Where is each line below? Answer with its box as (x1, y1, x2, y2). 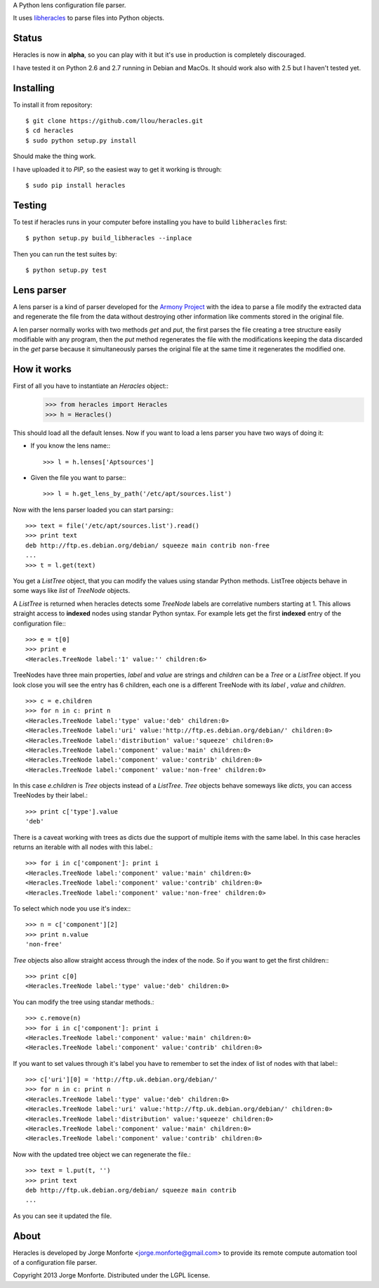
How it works (13, 363, 72, 375)
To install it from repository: (13, 100, 93, 109)
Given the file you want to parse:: (30, 473, 126, 481)
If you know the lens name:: (30, 441, 111, 450)
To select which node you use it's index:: (13, 904, 131, 913)
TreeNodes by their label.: (13, 791, 88, 800)
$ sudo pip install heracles (25, 181, 126, 189)
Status (13, 32, 43, 44)
